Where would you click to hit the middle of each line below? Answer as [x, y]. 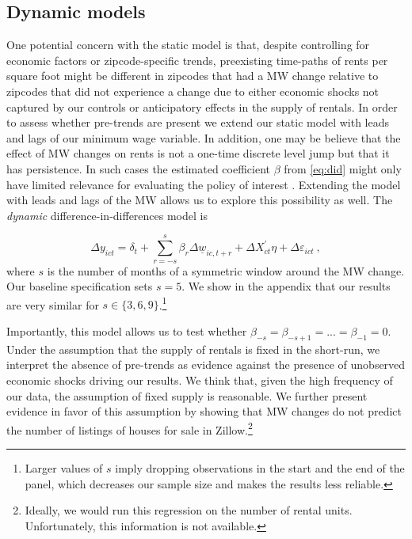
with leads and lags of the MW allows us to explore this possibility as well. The [200, 200]
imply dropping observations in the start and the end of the [260, 467]
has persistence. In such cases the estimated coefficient [138, 168]
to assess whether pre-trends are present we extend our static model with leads [198, 122]
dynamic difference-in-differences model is [107, 215]
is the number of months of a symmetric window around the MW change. [226, 270]
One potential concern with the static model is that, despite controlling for [188, 45]
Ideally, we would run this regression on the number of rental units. [189, 510]
